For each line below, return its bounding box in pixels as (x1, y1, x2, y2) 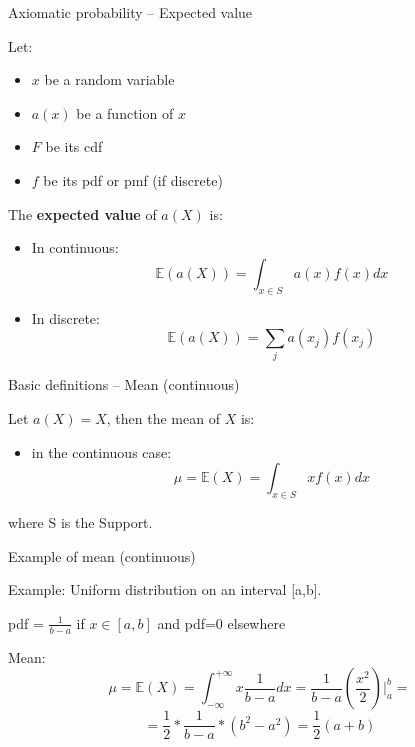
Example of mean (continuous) (8, 545, 196, 566)
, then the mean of (106, 408, 220, 429)
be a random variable (44, 69, 175, 90)
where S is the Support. (8, 512, 153, 533)
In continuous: (31, 237, 119, 258)
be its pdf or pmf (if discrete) (43, 169, 223, 190)
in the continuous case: (31, 441, 172, 462)
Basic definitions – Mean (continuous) (8, 374, 240, 395)
